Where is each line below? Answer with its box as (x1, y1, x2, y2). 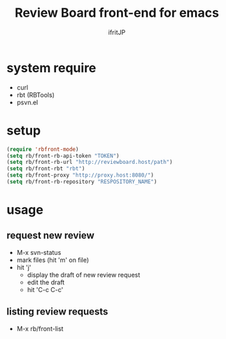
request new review (6, 230, 95, 242)
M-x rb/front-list (16, 324, 64, 333)
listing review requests (6, 306, 108, 318)
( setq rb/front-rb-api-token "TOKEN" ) (6, 152, 120, 159)
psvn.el (16, 98, 38, 106)
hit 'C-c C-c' (27, 285, 64, 293)
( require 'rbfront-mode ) (6, 146, 79, 153)
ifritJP (108, 28, 126, 36)
